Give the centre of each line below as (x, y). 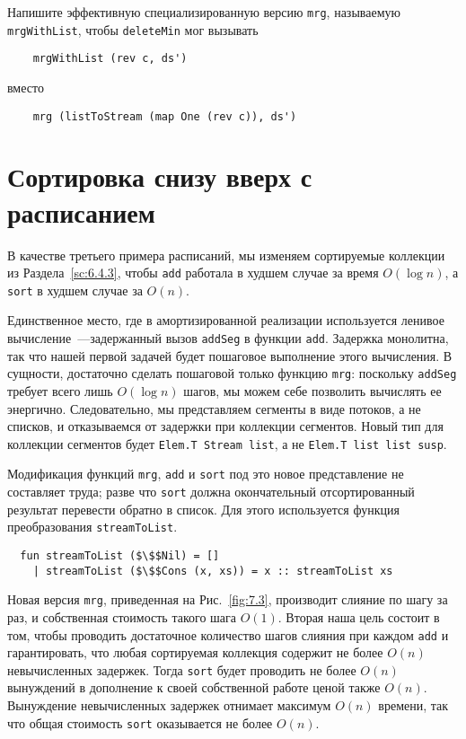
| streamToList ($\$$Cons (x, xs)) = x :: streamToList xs (213, 571)
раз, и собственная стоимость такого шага (122, 616)
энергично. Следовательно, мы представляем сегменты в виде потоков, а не (214, 408)
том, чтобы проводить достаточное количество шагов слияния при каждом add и (228, 634)
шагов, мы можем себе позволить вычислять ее (312, 390)
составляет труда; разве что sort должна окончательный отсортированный (211, 492)
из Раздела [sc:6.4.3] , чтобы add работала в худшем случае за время (193, 273)
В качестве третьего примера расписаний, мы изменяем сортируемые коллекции (226, 255)
